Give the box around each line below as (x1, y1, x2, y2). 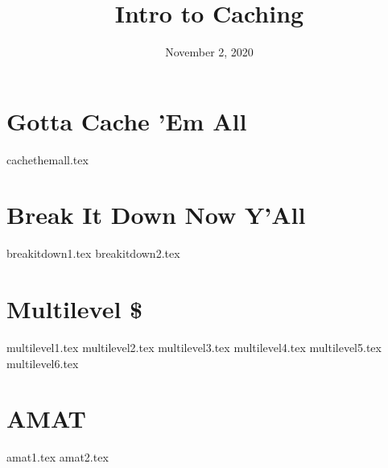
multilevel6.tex (6, 354, 79, 371)
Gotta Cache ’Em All (6, 104, 247, 137)
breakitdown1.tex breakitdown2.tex (6, 245, 180, 262)
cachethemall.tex (6, 151, 89, 168)
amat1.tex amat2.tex (6, 449, 109, 466)
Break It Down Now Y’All (6, 198, 306, 231)
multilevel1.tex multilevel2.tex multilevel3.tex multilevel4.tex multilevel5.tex (6, 339, 382, 356)
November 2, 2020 (165, 43, 254, 60)
